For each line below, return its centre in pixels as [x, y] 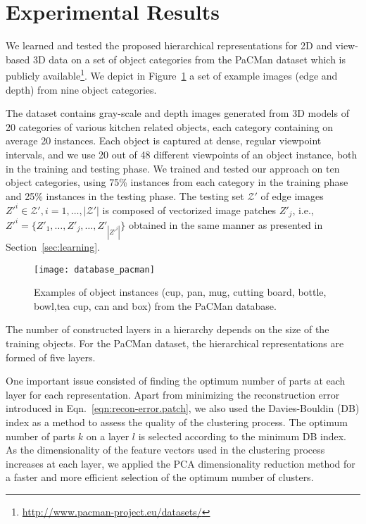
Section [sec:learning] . [53, 246]
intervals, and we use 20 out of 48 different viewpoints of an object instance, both [182, 154]
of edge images [292, 195]
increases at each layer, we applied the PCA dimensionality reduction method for [181, 463]
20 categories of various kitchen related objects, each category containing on [170, 126]
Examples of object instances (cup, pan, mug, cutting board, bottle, [180, 292]
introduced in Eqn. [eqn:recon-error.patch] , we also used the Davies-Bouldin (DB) [183, 408]
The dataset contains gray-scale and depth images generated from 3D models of [177, 113]
